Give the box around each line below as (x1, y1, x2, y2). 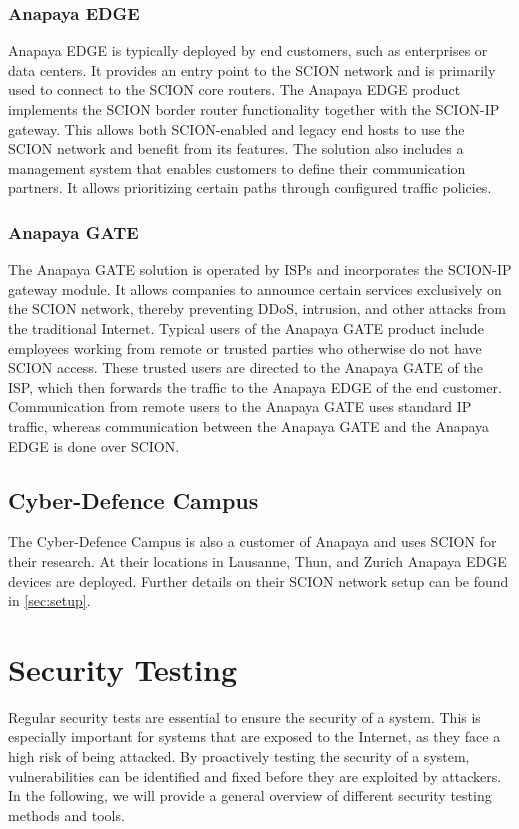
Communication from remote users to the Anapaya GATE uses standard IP (8, 396, 472, 417)
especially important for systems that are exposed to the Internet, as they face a (8, 726, 501, 747)
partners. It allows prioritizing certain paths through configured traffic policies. (8, 177, 492, 198)
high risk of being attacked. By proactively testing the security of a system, (8, 746, 470, 767)
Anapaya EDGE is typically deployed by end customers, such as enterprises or (8, 40, 488, 61)
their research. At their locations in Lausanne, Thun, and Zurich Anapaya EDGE (8, 550, 507, 571)
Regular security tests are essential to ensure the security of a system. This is (8, 706, 481, 727)
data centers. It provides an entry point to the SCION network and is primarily (8, 59, 496, 80)
